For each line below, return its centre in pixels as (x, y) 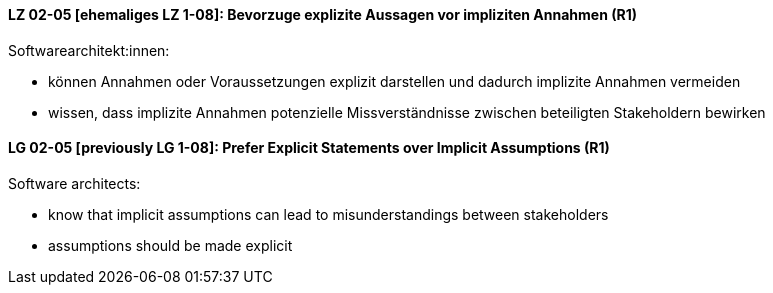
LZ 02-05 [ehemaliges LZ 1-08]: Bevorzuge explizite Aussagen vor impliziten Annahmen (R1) (322, 14)
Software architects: (74, 183)
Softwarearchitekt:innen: (89, 50)
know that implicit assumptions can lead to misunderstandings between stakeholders (328, 214)
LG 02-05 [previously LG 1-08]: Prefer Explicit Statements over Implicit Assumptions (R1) (309, 148)
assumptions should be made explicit (170, 245)
